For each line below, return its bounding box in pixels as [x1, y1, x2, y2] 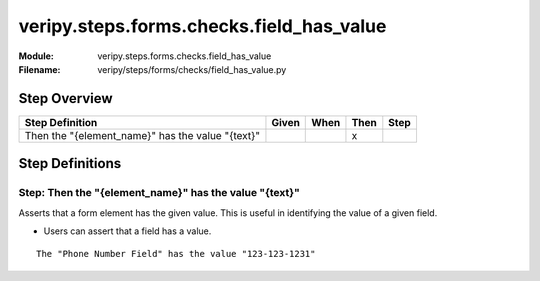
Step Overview [18, 90, 114, 107]
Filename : [18, 63, 61, 75]
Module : [18, 50, 54, 62]
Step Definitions [18, 155, 122, 172]
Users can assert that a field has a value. [43, 225, 212, 237]
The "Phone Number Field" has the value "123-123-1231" [36, 248, 316, 260]
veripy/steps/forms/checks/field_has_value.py [97, 63, 287, 75]
